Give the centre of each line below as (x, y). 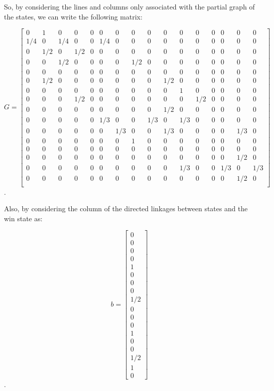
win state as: (23, 218)
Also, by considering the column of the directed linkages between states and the (126, 208)
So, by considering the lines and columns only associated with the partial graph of (130, 6)
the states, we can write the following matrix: (73, 16)
